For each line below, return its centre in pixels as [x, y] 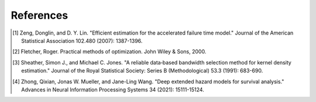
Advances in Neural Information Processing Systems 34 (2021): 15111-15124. [113, 89]
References [39, 15]
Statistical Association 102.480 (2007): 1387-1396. [82, 40]
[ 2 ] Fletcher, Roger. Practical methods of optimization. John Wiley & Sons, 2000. [109, 52]
